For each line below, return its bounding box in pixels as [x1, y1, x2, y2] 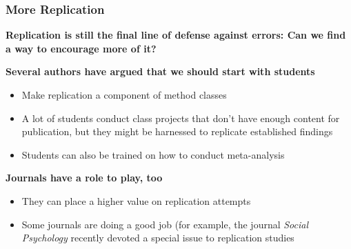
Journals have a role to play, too [6, 170, 163, 185]
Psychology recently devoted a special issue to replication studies [21, 230, 294, 245]
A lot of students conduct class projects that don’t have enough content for [21, 110, 340, 125]
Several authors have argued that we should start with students [6, 64, 315, 79]
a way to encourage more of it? [6, 41, 157, 55]
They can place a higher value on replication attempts [21, 193, 251, 208]
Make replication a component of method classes [21, 88, 227, 101]
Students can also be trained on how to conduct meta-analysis [21, 147, 285, 161]
